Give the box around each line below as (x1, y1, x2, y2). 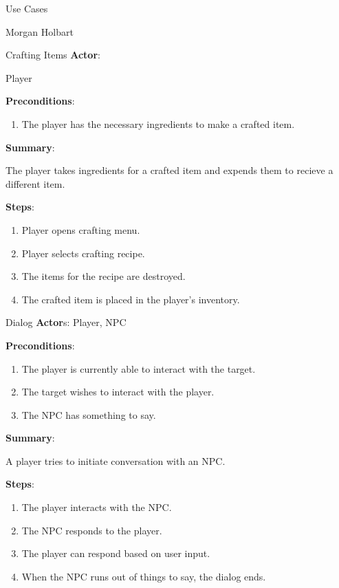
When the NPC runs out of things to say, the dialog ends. (21, 569, 266, 583)
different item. (6, 176, 65, 190)
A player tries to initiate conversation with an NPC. (6, 453, 226, 468)
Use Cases (6, 1, 48, 15)
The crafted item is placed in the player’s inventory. (21, 292, 240, 306)
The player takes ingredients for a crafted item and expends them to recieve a (6, 163, 333, 177)
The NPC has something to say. (21, 407, 156, 422)
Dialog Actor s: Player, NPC (6, 315, 127, 329)
